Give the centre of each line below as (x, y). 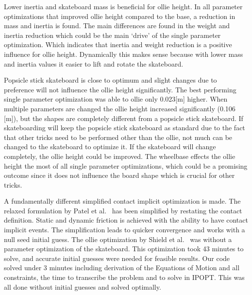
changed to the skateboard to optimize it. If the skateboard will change (110, 147)
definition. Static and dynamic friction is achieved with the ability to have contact (126, 220)
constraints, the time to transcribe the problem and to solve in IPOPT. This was (124, 277)
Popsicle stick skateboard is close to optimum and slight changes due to (110, 80)
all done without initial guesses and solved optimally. (83, 286)
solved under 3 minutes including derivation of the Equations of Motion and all (122, 268)
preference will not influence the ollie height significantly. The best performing (120, 89)
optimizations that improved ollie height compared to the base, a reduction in (120, 16)
